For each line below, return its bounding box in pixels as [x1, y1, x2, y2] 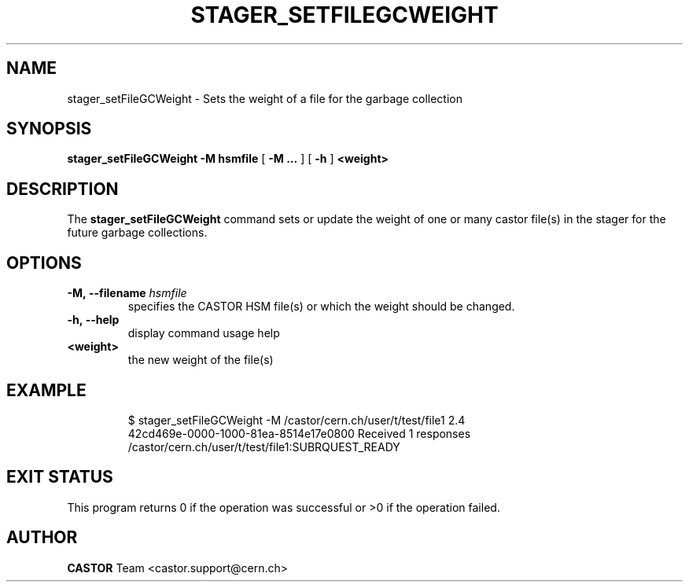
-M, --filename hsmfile [67, 286, 187, 300]
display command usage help [127, 326, 280, 340]
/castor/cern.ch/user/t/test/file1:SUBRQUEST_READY [127, 439, 400, 454]
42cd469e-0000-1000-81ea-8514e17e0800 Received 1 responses [127, 426, 471, 440]
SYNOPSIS [6, 119, 92, 139]
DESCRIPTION [6, 178, 119, 199]
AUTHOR [6, 527, 78, 548]
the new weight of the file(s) [127, 353, 274, 367]
